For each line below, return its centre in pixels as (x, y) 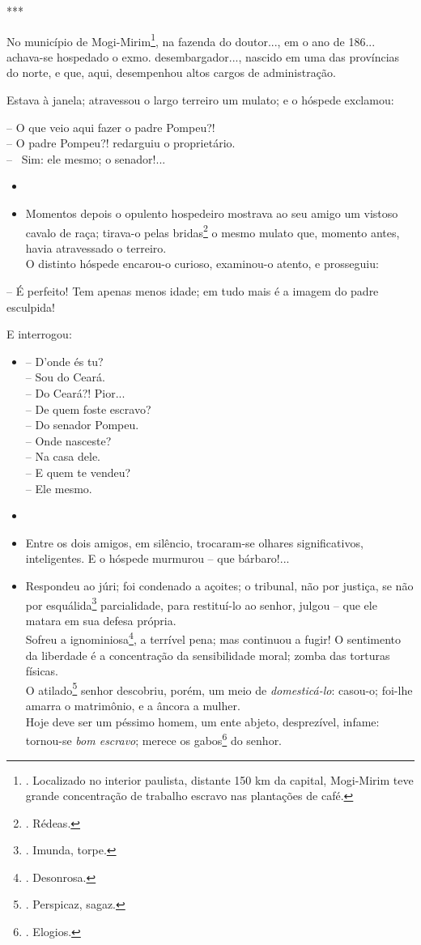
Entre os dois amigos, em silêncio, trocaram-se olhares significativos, (194, 542)
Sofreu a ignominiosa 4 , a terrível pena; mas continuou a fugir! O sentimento (213, 638)
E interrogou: (39, 334)
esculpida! (31, 306)
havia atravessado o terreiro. (96, 247)
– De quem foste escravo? (88, 409)
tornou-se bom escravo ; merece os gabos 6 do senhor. (154, 739)
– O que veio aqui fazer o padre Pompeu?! (111, 127)
